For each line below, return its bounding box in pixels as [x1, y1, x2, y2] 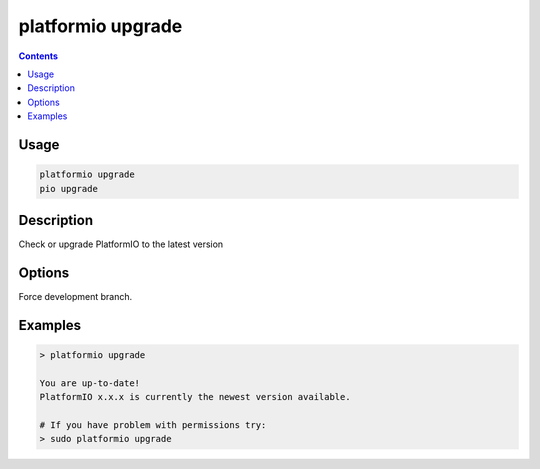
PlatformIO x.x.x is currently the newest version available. [39, 391, 351, 403]
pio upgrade [39, 183, 99, 194]
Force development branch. [18, 290, 133, 302]
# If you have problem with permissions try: [39, 419, 267, 430]
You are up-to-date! [39, 377, 140, 389]
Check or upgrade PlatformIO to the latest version [18, 238, 224, 250]
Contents [18, 50, 59, 62]
